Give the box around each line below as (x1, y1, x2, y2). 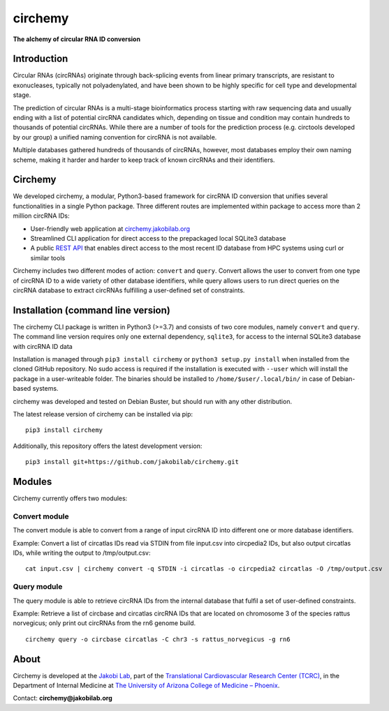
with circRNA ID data (13, 342, 73, 350)
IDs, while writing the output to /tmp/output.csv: (13, 548, 151, 557)
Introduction (13, 53, 68, 65)
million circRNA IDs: (13, 211, 70, 220)
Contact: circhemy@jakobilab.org (13, 694, 112, 703)
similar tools (30, 253, 66, 262)
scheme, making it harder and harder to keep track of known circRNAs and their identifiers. (13, 156, 275, 164)
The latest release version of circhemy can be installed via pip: (13, 410, 193, 419)
